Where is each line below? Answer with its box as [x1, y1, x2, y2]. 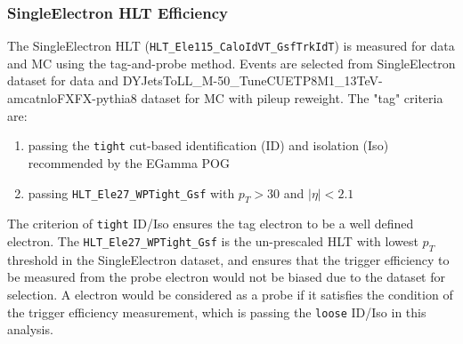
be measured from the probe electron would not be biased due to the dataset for [7, 268, 445, 286]
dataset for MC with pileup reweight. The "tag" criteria [141, 89, 443, 108]
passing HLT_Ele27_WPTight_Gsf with [28, 183, 235, 202]
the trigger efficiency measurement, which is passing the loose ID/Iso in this [7, 302, 426, 321]
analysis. [7, 320, 53, 339]
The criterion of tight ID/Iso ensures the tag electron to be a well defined [7, 214, 414, 233]
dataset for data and [7, 71, 118, 90]
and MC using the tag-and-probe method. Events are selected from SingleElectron [7, 53, 456, 72]
